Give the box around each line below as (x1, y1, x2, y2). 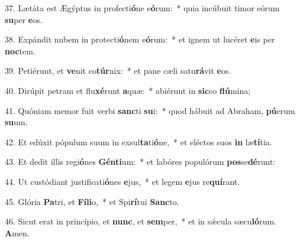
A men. (5, 226, 30, 239)
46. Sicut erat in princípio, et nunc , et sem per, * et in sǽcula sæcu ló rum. (5, 215, 276, 227)
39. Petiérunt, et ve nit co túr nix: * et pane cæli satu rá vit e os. (5, 64, 231, 77)
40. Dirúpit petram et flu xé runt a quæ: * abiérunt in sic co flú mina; (5, 84, 251, 96)
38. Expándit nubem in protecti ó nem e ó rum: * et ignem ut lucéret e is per (5, 33, 275, 45)
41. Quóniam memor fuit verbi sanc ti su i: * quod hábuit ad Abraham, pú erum (5, 104, 295, 116)
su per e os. (5, 13, 43, 25)
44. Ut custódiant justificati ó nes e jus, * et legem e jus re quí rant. (5, 175, 240, 187)
